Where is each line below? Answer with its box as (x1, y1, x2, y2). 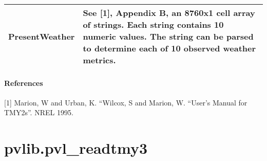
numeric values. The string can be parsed (83, 30, 254, 42)
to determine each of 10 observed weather (83, 42, 256, 54)
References (4, 77, 43, 88)
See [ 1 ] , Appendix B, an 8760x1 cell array (83, 7, 255, 19)
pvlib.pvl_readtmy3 (4, 137, 148, 158)
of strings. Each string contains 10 (83, 19, 224, 30)
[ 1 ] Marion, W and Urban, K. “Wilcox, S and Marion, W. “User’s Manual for (4, 97, 247, 108)
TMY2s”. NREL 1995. (4, 107, 73, 118)
